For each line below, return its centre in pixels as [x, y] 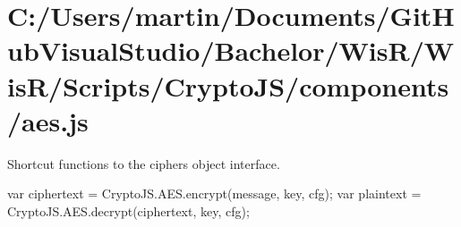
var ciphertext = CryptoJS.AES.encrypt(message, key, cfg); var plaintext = [214, 193]
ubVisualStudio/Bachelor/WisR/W [231, 50]
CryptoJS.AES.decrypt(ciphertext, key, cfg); [128, 210]
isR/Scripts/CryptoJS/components [228, 85]
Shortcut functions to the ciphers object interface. [144, 163]
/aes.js [48, 120]
